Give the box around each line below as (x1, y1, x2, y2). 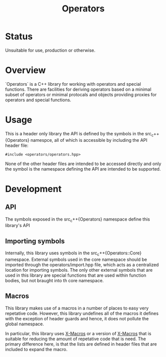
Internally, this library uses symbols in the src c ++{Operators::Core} (5, 250, 142, 257)
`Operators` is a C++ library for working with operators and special (5, 81, 141, 87)
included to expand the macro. (5, 346, 68, 352)
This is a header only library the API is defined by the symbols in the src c (5, 130, 154, 138)
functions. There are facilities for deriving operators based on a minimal (5, 86, 152, 92)
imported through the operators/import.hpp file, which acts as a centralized (5, 262, 159, 268)
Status (5, 31, 33, 42)
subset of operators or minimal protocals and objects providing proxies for (5, 91, 157, 97)
